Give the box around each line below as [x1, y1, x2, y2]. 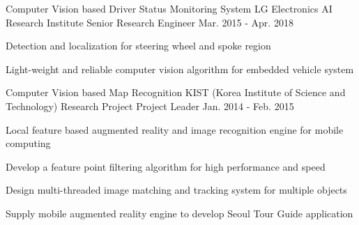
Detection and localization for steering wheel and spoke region [6, 38, 271, 53]
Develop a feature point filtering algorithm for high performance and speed [6, 159, 326, 173]
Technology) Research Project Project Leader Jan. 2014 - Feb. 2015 [6, 98, 294, 113]
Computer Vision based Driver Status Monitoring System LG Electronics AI [6, 1, 333, 15]
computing [6, 136, 51, 150]
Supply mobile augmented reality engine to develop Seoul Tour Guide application [6, 205, 353, 220]
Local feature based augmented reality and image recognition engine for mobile [6, 122, 344, 137]
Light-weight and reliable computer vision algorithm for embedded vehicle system [6, 61, 354, 76]
